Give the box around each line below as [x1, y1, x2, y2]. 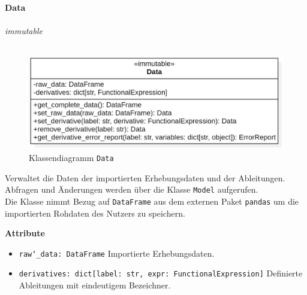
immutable [5, 25, 43, 37]
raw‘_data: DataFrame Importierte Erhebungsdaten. [19, 247, 215, 259]
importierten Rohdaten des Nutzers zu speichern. [5, 206, 185, 219]
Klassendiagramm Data [29, 151, 114, 163]
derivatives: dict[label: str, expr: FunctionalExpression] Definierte [19, 267, 303, 279]
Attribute [5, 227, 45, 239]
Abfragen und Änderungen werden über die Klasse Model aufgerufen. [5, 183, 258, 196]
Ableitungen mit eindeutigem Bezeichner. [19, 279, 171, 291]
